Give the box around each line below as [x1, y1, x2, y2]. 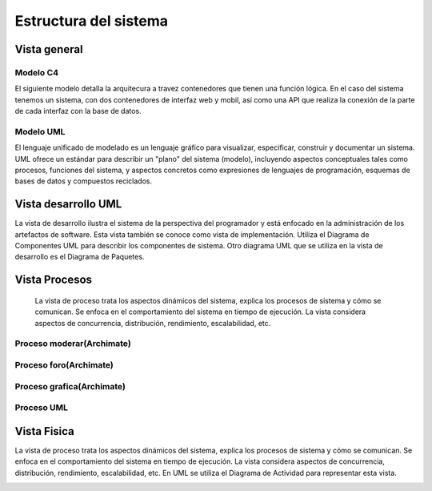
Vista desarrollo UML [14, 197, 122, 211]
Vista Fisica [14, 425, 75, 438]
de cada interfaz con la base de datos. [14, 107, 142, 116]
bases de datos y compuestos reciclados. [14, 176, 152, 186]
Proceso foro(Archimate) [14, 360, 114, 370]
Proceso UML [14, 402, 68, 413]
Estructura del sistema [14, 12, 168, 30]
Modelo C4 [14, 66, 59, 78]
